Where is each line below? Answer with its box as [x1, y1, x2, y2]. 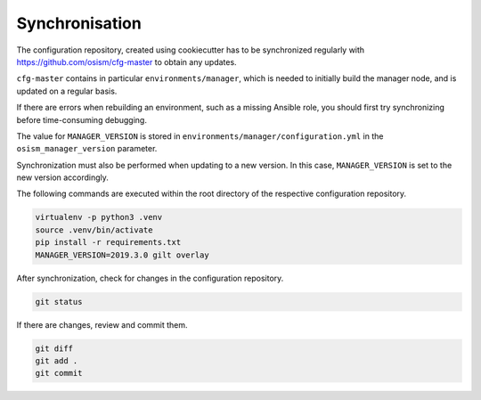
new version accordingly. [16, 172, 109, 183]
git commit [35, 368, 83, 379]
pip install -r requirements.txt [35, 237, 182, 248]
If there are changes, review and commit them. [16, 319, 188, 330]
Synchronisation [16, 13, 142, 33]
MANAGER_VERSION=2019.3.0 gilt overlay [35, 249, 209, 260]
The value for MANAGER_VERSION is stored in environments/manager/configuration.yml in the [16, 130, 384, 142]
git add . [35, 355, 78, 365]
